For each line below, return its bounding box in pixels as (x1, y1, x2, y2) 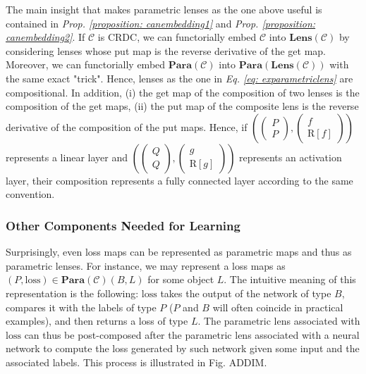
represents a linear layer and (6, 149, 128, 164)
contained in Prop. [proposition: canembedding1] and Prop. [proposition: (6, 15, 316, 30)
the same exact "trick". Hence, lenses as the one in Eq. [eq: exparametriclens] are (6, 70, 353, 85)
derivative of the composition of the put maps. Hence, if (6, 119, 248, 134)
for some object (147, 272, 214, 287)
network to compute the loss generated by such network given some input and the (6, 341, 360, 356)
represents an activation (239, 149, 342, 164)
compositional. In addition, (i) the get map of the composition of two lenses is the (6, 85, 360, 99)
